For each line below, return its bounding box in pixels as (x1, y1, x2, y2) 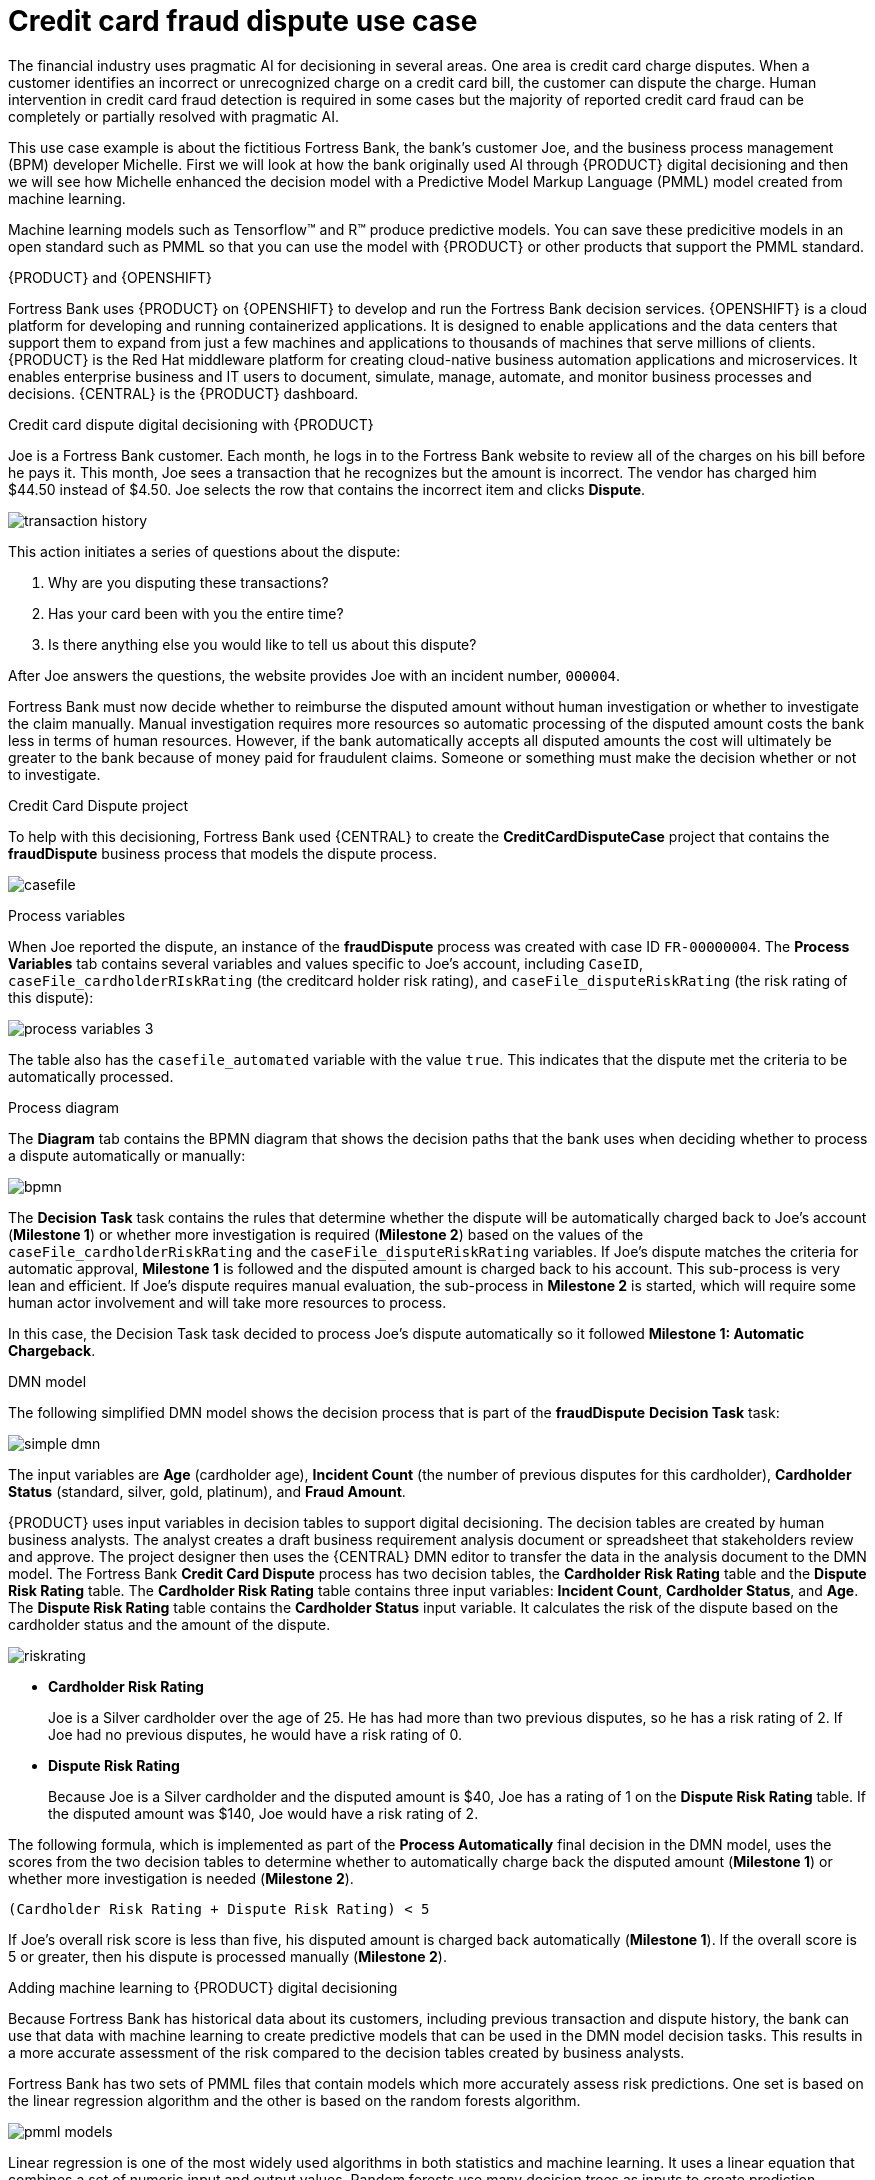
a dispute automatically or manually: (8, 1146, 246, 1164)
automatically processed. (8, 1067, 174, 1085)
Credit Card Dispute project (8, 796, 188, 814)
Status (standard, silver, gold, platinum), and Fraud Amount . (8, 1482, 406, 1500)
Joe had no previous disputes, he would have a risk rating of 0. (48, 1725, 462, 1743)
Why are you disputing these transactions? (48, 573, 329, 591)
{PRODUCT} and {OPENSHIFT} (8, 268, 212, 286)
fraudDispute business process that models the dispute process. (8, 844, 438, 862)
